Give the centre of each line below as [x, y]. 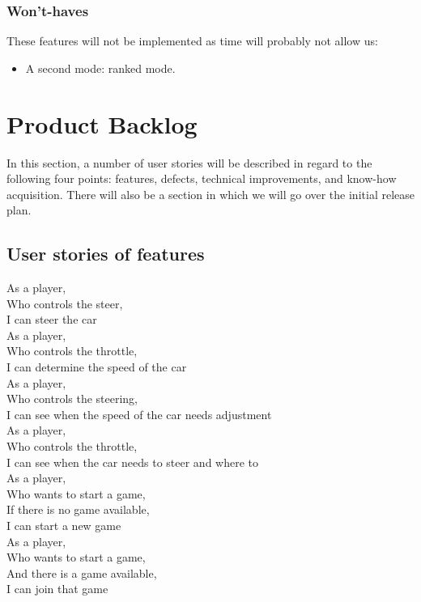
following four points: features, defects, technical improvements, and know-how [202, 178]
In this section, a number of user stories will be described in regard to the [189, 162]
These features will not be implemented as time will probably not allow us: [192, 41]
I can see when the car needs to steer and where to [132, 462]
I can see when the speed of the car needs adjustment [139, 414]
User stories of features [106, 254]
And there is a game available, [82, 572]
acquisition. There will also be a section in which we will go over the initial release [210, 194]
